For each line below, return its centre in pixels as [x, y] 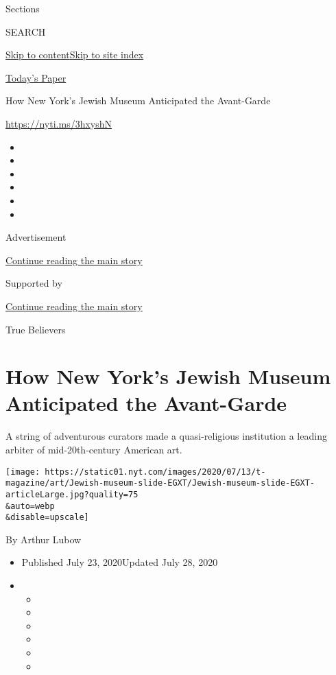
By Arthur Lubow [44, 539]
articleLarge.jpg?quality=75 [72, 494]
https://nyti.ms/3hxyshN [59, 123]
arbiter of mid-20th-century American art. [94, 449]
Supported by [34, 283]
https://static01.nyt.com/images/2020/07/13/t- [155, 472]
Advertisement [36, 237]
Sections [23, 8]
